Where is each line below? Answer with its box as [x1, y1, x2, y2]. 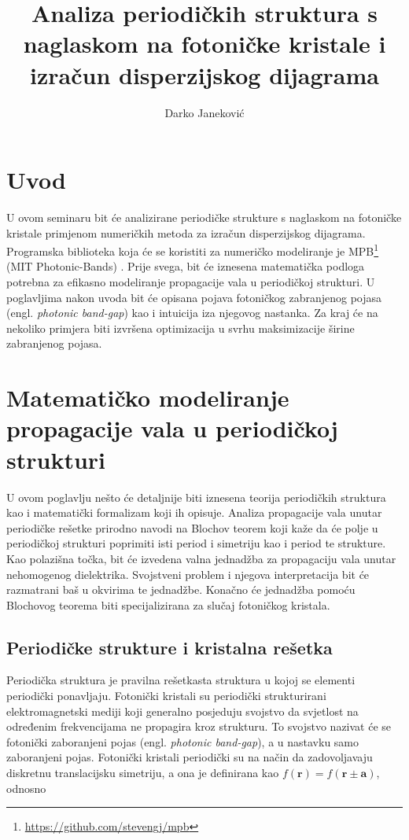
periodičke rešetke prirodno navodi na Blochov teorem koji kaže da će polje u [6, 519, 378, 536]
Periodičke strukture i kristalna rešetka [6, 635, 333, 659]
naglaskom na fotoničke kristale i [23, 28, 386, 60]
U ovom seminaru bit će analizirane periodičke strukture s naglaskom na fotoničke [6, 209, 402, 226]
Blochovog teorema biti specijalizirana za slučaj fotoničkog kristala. [6, 596, 330, 613]
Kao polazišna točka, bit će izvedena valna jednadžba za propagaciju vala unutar [6, 550, 396, 566]
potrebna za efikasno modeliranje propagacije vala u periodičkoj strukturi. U [6, 274, 375, 290]
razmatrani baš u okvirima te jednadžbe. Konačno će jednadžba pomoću [6, 581, 356, 598]
